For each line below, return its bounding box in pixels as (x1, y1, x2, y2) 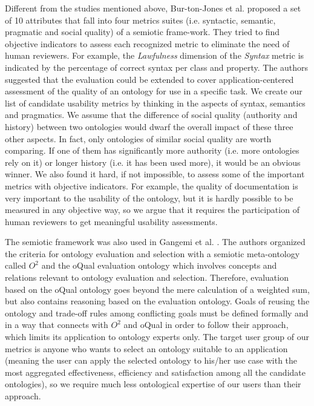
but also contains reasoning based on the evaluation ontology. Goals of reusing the (5, 295, 310, 307)
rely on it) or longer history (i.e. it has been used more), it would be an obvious (5, 156, 301, 168)
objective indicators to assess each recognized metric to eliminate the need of (5, 37, 290, 50)
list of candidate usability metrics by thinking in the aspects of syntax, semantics (5, 96, 306, 109)
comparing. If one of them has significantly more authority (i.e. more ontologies (5, 144, 299, 157)
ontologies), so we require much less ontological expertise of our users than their (5, 378, 301, 390)
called (5, 259, 26, 272)
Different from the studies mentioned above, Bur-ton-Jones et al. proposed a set (5, 2, 301, 14)
